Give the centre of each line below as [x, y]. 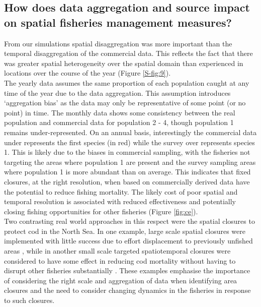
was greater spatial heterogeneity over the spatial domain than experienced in [124, 63]
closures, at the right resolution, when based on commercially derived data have [127, 181]
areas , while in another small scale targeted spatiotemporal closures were [117, 251]
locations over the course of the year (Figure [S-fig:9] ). [88, 73]
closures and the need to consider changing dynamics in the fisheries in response [127, 290]
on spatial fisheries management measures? [118, 22]
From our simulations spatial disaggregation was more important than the [118, 43]
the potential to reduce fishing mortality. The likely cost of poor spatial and [121, 191]
